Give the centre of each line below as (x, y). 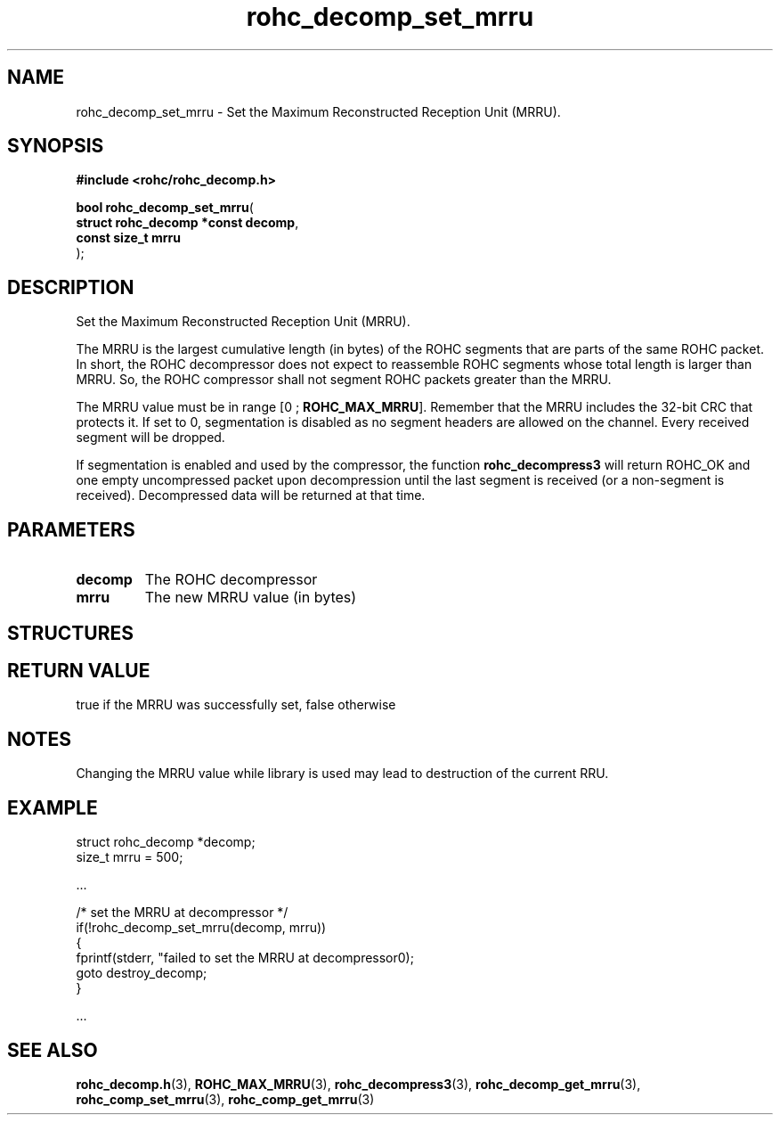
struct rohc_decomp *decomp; (166, 842)
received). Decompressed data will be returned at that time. (251, 495)
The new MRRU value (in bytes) (251, 598)
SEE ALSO (53, 1050)
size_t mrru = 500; (130, 857)
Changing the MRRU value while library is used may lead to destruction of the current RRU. (342, 774)
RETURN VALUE (79, 670)
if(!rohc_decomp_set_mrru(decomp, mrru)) (201, 928)
